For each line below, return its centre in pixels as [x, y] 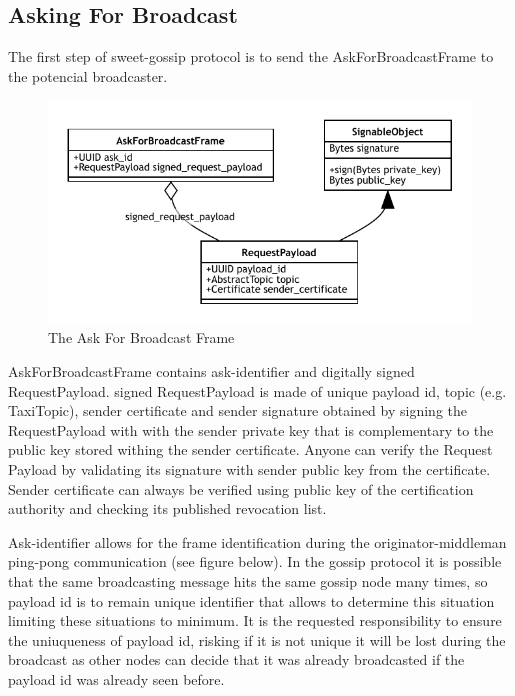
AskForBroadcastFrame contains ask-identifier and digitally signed [211, 370]
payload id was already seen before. [116, 678]
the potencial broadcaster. [88, 75]
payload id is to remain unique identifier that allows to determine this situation [251, 600]
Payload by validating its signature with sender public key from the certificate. [249, 468]
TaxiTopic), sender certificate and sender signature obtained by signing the [237, 410]
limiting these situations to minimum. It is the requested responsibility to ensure [255, 620]
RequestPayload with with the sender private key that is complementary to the [251, 429]
